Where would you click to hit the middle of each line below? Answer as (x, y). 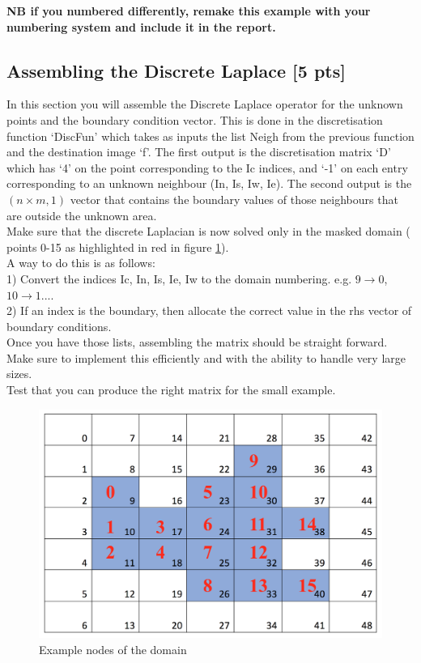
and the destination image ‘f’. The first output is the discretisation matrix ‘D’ (199, 152)
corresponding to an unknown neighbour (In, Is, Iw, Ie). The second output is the (209, 183)
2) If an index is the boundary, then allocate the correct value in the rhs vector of (209, 310)
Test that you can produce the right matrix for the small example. (171, 390)
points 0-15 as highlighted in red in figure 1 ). (118, 246)
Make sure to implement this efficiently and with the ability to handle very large (206, 357)
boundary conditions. (59, 326)
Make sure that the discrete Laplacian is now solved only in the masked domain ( (208, 231)
